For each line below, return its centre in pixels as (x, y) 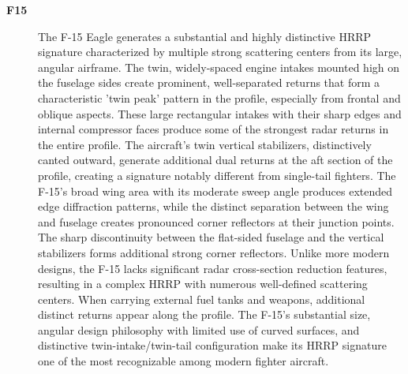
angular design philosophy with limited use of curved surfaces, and (199, 329)
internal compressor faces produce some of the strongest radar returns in (213, 129)
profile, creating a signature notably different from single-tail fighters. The (217, 175)
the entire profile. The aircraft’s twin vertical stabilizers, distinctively (205, 144)
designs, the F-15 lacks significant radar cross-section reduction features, (213, 268)
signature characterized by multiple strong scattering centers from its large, (220, 52)
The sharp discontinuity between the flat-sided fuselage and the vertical (211, 237)
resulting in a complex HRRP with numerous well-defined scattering (203, 284)
